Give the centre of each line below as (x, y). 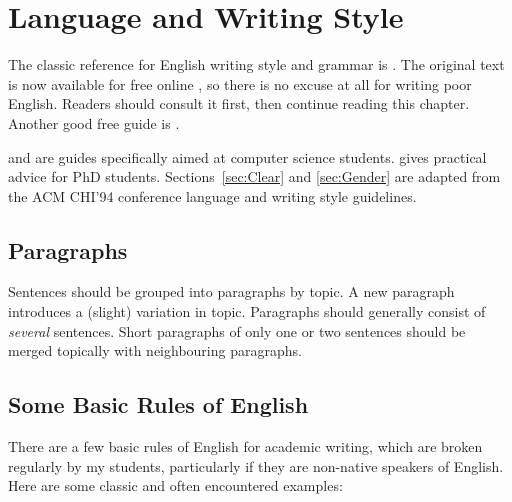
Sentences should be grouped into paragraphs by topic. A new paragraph (231, 291)
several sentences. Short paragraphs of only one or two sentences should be (237, 330)
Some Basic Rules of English (158, 404)
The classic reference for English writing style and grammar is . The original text (256, 64)
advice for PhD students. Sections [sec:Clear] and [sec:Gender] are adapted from (254, 176)
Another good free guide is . (94, 122)
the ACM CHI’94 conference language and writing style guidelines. (212, 195)
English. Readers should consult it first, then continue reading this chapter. (239, 103)
